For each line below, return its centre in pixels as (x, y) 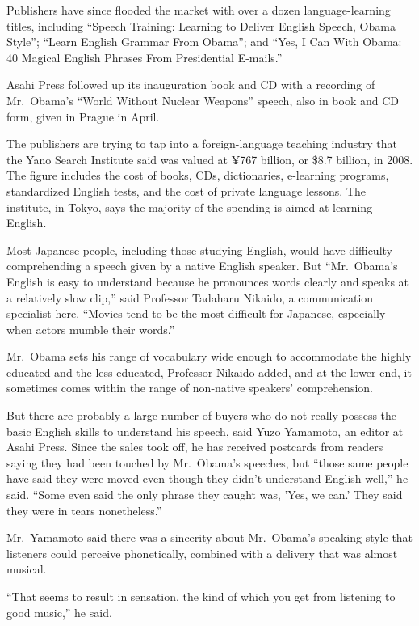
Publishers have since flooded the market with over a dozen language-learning (199, 10)
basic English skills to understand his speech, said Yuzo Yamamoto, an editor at (205, 431)
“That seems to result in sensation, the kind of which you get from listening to (201, 596)
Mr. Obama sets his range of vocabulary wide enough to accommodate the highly (209, 356)
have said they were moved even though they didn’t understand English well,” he (207, 478)
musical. (27, 569)
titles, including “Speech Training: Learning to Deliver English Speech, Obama (201, 25)
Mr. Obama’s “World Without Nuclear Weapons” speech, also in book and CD (203, 100)
